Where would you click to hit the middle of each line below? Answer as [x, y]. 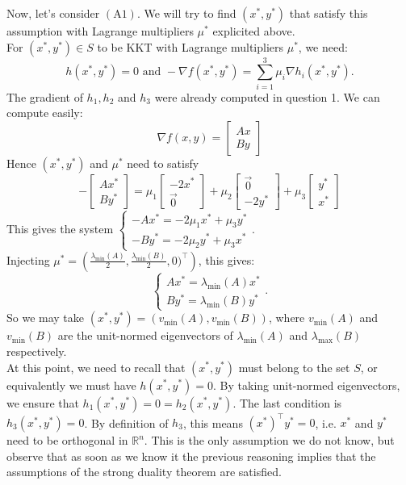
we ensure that [43, 402]
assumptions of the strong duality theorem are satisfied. [144, 472]
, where [287, 318]
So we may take [46, 318]
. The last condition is [287, 402]
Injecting [28, 259]
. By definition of [126, 422]
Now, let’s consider [53, 13]
